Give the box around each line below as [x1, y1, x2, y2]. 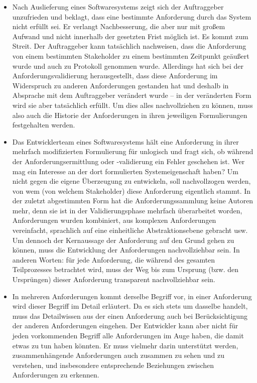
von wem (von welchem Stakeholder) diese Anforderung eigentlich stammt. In [12, 185, 251, 196]
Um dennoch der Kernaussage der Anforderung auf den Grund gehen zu [12, 234, 234, 245]
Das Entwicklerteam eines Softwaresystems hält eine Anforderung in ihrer [12, 136, 239, 147]
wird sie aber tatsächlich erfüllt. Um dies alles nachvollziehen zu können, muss [12, 99, 253, 110]
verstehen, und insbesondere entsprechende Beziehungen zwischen [12, 359, 214, 370]
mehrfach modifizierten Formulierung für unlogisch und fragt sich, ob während [12, 146, 253, 157]
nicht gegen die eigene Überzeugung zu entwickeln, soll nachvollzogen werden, [12, 176, 251, 186]
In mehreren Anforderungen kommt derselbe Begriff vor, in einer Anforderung [12, 291, 252, 301]
